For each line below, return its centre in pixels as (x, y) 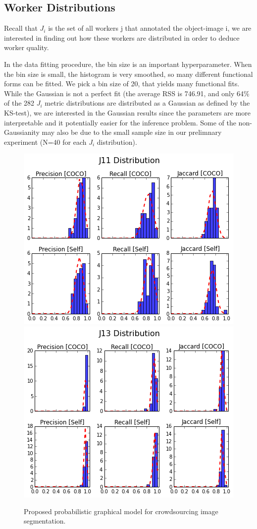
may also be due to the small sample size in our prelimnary (132, 132)
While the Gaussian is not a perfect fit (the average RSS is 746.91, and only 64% (127, 93)
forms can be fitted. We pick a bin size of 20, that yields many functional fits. (122, 84)
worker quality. (26, 47)
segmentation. (45, 521)
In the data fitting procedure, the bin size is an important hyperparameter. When (128, 64)
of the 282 (19, 103)
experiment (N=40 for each (45, 142)
